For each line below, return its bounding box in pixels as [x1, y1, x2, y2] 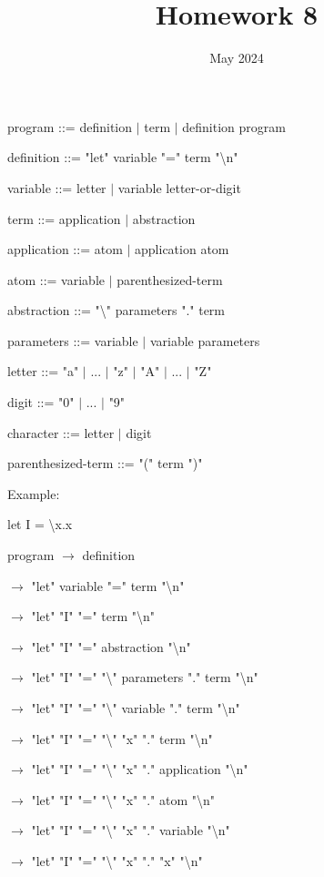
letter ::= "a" [7, 362, 79, 381]
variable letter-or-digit [117, 178, 241, 197]
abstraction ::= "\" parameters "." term [7, 301, 226, 320]
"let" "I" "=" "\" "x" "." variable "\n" [31, 821, 230, 840]
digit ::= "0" [7, 393, 75, 412]
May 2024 [209, 48, 264, 67]
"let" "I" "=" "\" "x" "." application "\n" [31, 760, 248, 779]
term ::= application [7, 209, 121, 228]
